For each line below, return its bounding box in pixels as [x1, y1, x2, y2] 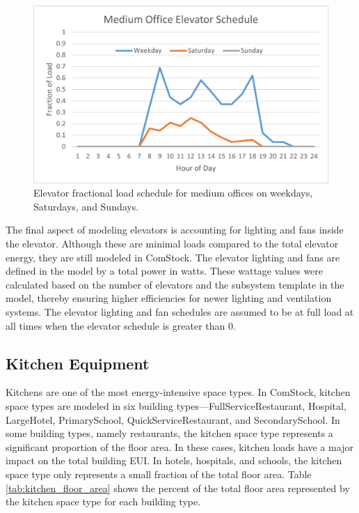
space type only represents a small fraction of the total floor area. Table [6, 466, 312, 481]
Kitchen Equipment [6, 352, 150, 374]
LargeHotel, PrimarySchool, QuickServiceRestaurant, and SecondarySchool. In [6, 412, 340, 427]
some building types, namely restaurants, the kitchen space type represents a [6, 426, 333, 441]
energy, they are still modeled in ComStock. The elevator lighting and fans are [6, 250, 340, 264]
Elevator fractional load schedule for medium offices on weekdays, [33, 185, 313, 200]
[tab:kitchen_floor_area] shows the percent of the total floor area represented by [6, 480, 350, 495]
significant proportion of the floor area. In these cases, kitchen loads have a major [6, 439, 353, 454]
